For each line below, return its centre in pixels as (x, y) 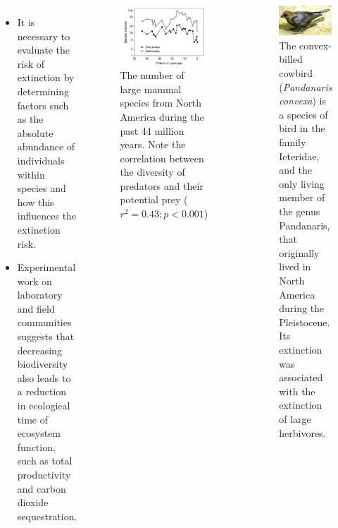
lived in (295, 266)
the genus (300, 211)
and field (36, 308)
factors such (43, 105)
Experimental (46, 267)
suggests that (46, 336)
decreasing (39, 350)
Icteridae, (299, 156)
